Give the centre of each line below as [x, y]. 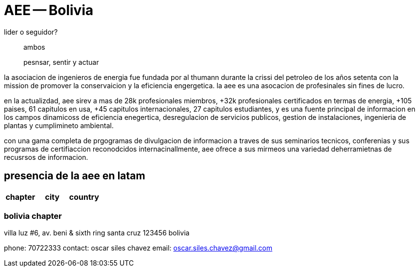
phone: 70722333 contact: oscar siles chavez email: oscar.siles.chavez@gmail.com [138, 248]
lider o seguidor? [31, 32]
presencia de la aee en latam [75, 176]
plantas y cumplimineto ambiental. [59, 125]
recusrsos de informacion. [46, 157]
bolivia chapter [33, 216]
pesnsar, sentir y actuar [61, 62]
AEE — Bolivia [49, 10]
